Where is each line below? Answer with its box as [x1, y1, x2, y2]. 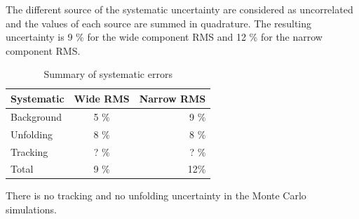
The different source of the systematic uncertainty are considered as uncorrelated [6, 2, 353, 16]
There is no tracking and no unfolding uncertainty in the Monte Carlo [6, 188, 306, 203]
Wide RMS [74, 91, 130, 105]
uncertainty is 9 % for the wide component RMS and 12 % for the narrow [6, 29, 323, 44]
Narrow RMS [139, 91, 206, 105]
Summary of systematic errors [43, 67, 172, 81]
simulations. [6, 202, 57, 217]
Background [11, 109, 62, 124]
